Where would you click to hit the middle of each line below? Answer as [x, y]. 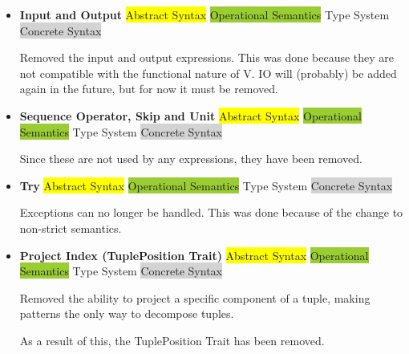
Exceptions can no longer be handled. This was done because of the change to [211, 212]
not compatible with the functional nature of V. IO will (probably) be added [208, 73]
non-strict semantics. [71, 228]
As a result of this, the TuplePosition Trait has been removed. [172, 340]
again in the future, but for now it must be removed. [149, 89]
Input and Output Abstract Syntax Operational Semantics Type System [204, 14]
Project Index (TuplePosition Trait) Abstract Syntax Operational [194, 255]
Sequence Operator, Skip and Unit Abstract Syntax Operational [190, 115]
